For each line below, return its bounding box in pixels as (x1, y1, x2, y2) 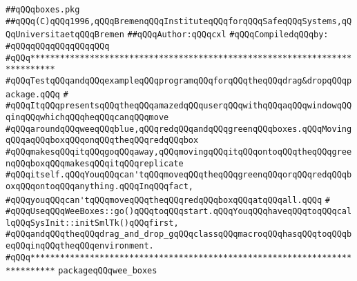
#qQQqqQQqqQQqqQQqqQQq (6, 41, 110, 51)
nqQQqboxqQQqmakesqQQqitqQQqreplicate (6, 158, 184, 168)
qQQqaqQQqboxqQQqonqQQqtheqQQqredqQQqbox (6, 135, 199, 146)
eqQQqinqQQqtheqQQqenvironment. (6, 241, 154, 251)
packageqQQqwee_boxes (58, 266, 157, 276)
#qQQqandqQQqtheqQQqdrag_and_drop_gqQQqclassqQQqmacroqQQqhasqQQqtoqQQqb (6, 229, 352, 240)
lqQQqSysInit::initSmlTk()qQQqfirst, (6, 217, 179, 228)
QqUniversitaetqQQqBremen (6, 30, 124, 40)
